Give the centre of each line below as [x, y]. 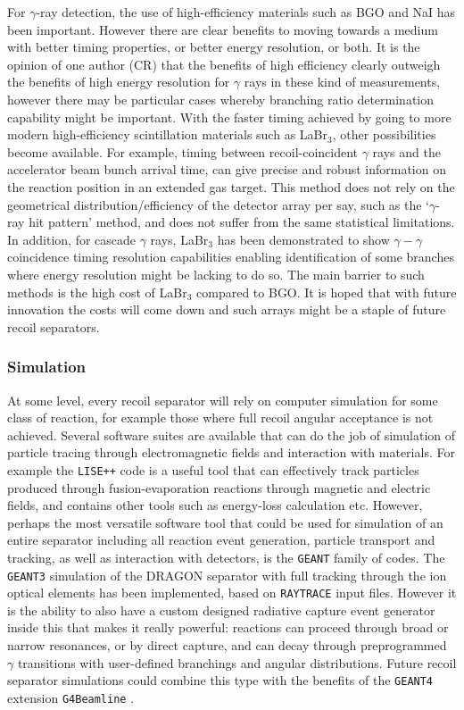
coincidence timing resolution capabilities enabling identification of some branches [231, 257]
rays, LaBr [179, 239]
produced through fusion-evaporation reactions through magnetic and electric [219, 487]
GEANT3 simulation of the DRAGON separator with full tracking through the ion [227, 575]
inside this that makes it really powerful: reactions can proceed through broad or [228, 627]
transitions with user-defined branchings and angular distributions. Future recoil [237, 662]
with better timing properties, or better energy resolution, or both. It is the [214, 47]
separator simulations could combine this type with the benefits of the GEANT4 [220, 680]
